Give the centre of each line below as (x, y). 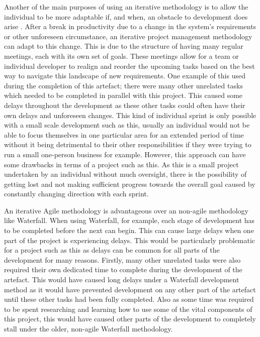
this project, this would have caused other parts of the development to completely (130, 319)
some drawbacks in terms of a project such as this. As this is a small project (121, 164)
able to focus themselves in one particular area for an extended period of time (124, 134)
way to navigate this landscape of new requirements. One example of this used (125, 76)
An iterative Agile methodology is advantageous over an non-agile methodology (126, 210)
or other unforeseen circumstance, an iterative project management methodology (128, 36)
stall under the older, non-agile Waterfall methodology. (89, 328)
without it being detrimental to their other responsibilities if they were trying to (128, 144)
